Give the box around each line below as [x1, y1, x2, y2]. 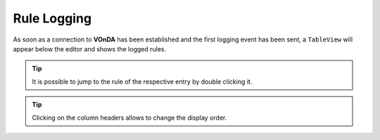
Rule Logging [13, 11, 91, 26]
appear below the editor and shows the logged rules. [13, 44, 167, 53]
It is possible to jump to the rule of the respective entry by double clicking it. [32, 77, 253, 86]
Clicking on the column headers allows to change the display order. [32, 113, 227, 122]
